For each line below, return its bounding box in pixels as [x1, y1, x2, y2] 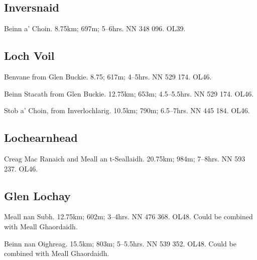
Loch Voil [4, 48, 55, 63]
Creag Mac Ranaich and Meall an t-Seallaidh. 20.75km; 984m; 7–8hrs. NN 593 [4, 153, 245, 163]
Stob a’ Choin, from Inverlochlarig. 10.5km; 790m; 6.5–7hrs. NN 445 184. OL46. [4, 105, 250, 116]
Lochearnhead [4, 130, 78, 145]
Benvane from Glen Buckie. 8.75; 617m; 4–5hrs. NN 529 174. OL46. [4, 71, 212, 81]
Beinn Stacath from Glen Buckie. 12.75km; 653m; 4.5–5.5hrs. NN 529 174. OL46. [4, 88, 254, 99]
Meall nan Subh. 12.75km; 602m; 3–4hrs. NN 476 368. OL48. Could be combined [4, 211, 253, 222]
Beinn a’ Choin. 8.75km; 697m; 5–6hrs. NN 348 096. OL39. [4, 23, 186, 34]
